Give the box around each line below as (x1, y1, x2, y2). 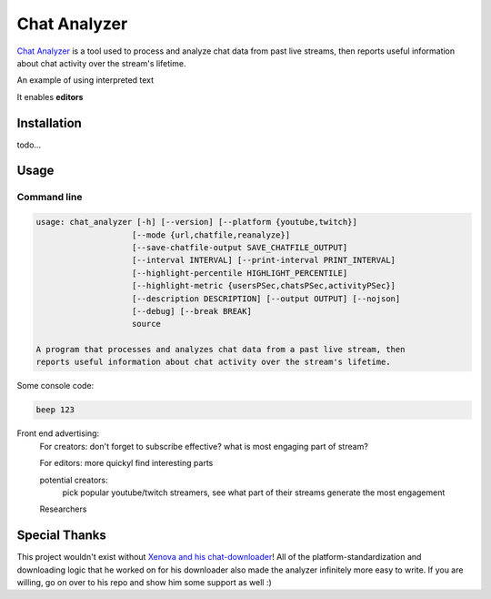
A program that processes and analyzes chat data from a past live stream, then (35, 344, 406, 355)
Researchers (39, 503, 87, 514)
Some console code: (16, 381, 95, 391)
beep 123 (35, 405, 75, 415)
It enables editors (16, 91, 84, 102)
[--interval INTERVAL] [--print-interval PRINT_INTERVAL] (132, 255, 396, 266)
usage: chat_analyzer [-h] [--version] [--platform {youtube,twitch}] (35, 217, 358, 228)
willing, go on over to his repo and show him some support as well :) (16, 577, 272, 588)
